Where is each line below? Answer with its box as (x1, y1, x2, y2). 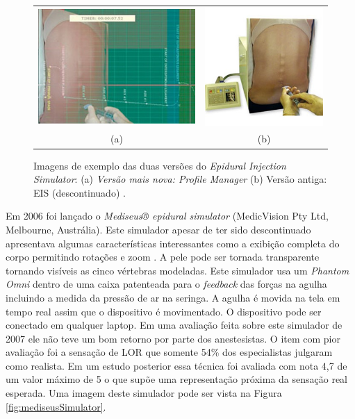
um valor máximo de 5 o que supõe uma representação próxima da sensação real (6, 372, 347, 386)
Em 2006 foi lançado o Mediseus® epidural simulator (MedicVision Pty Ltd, (6, 208, 329, 223)
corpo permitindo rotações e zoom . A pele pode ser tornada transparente (6, 249, 320, 264)
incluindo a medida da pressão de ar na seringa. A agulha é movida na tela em (6, 290, 340, 304)
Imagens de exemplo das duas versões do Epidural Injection (33, 158, 286, 172)
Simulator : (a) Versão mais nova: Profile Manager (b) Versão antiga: (33, 172, 327, 186)
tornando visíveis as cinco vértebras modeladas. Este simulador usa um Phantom (6, 263, 349, 277)
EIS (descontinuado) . (33, 185, 126, 199)
